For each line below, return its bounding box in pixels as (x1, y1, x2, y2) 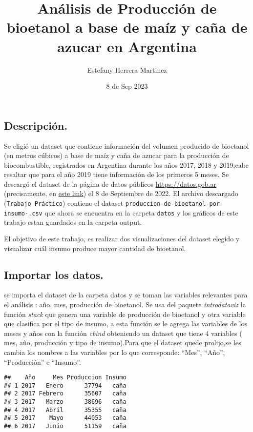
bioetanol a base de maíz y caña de (6, 17, 248, 37)
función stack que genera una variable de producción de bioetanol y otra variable (4, 309, 246, 319)
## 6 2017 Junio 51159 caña (4, 423, 126, 430)
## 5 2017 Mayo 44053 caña (4, 414, 126, 422)
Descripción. (4, 118, 68, 133)
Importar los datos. (4, 267, 104, 282)
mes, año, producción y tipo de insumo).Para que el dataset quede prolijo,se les (4, 337, 241, 348)
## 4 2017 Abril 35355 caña (4, 406, 126, 413)
